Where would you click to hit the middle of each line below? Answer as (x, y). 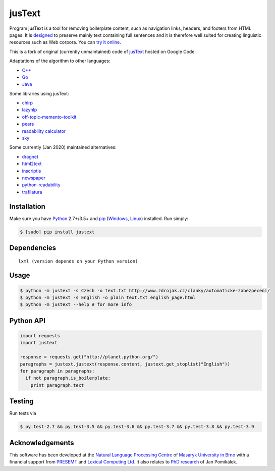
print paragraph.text (57, 385)
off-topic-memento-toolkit (49, 117)
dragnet (30, 156)
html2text (32, 164)
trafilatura (32, 192)
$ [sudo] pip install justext (57, 232)
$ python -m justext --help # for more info (76, 305)
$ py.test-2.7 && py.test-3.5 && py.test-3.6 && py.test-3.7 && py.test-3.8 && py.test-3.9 (137, 427)
